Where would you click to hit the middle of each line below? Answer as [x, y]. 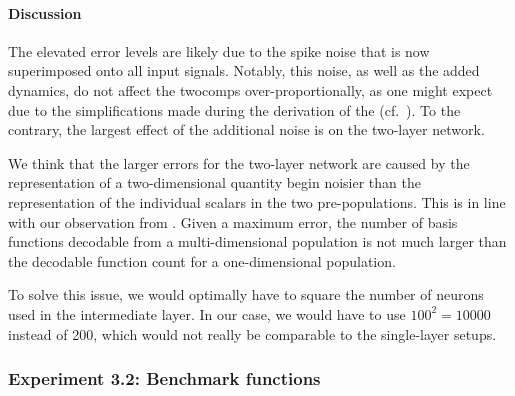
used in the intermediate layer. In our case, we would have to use [207, 313]
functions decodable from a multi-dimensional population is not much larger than [257, 241]
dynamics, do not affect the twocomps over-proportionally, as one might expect [250, 89]
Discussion [45, 12]
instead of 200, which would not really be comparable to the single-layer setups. [252, 333]
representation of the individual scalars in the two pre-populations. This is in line [257, 201]
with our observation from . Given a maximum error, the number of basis [233, 221]
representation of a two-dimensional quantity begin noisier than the [214, 182]
